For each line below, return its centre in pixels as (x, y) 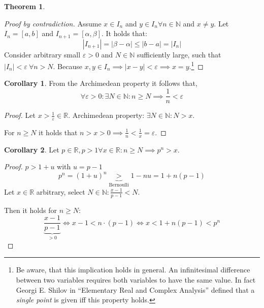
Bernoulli (119, 185)
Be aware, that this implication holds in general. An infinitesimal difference (133, 270)
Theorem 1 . (25, 6)
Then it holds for (30, 210)
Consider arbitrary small (42, 54)
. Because (68, 66)
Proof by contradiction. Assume (53, 23)
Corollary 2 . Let (32, 149)
